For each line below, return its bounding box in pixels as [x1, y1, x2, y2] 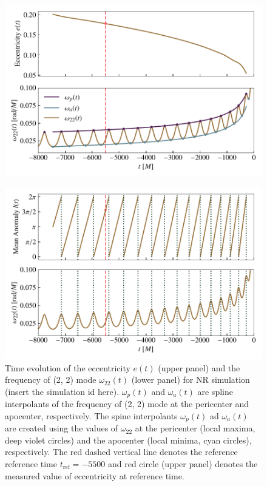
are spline [197, 385, 233, 397]
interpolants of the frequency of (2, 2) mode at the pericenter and [5, 397, 249, 410]
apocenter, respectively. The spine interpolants [5, 409, 178, 422]
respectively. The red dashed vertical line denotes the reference [5, 445, 238, 458]
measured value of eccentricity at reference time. [5, 469, 184, 482]
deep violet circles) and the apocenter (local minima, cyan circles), [5, 433, 252, 446]
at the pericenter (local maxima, [135, 422, 255, 434]
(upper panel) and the [158, 361, 240, 374]
